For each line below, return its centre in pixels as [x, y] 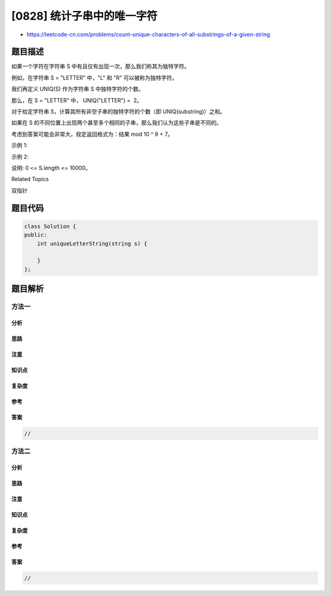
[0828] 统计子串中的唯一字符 [84, 16]
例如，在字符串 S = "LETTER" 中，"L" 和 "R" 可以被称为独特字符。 [94, 77]
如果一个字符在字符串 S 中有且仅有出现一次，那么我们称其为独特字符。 [101, 66]
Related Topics [30, 179]
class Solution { [50, 226]
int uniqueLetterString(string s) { [92, 243]
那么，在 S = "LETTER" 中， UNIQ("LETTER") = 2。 [77, 100]
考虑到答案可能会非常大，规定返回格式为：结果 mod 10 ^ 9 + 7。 [92, 134]
